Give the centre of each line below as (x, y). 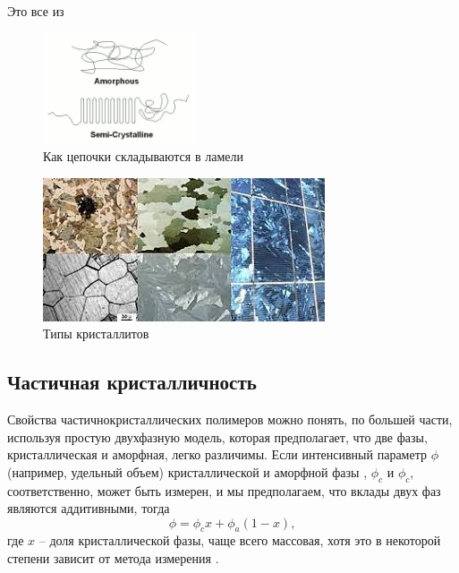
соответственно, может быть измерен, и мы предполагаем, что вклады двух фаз (224, 490)
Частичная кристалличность (132, 382)
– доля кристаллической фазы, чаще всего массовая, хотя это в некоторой (240, 540)
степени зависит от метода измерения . (113, 558)
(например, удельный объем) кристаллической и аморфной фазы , (187, 471)
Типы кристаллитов (96, 334)
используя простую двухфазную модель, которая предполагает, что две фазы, (217, 436)
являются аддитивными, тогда (89, 508)
